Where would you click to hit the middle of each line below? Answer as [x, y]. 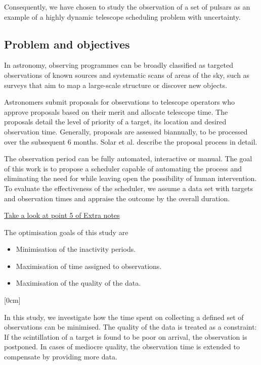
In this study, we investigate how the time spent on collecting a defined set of [124, 317]
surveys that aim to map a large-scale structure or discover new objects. [116, 85]
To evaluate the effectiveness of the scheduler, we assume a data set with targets [129, 188]
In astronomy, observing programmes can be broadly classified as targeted [119, 65]
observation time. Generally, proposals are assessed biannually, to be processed [126, 131]
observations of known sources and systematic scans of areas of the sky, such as [127, 75]
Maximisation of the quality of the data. [78, 283]
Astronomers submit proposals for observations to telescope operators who [119, 102]
